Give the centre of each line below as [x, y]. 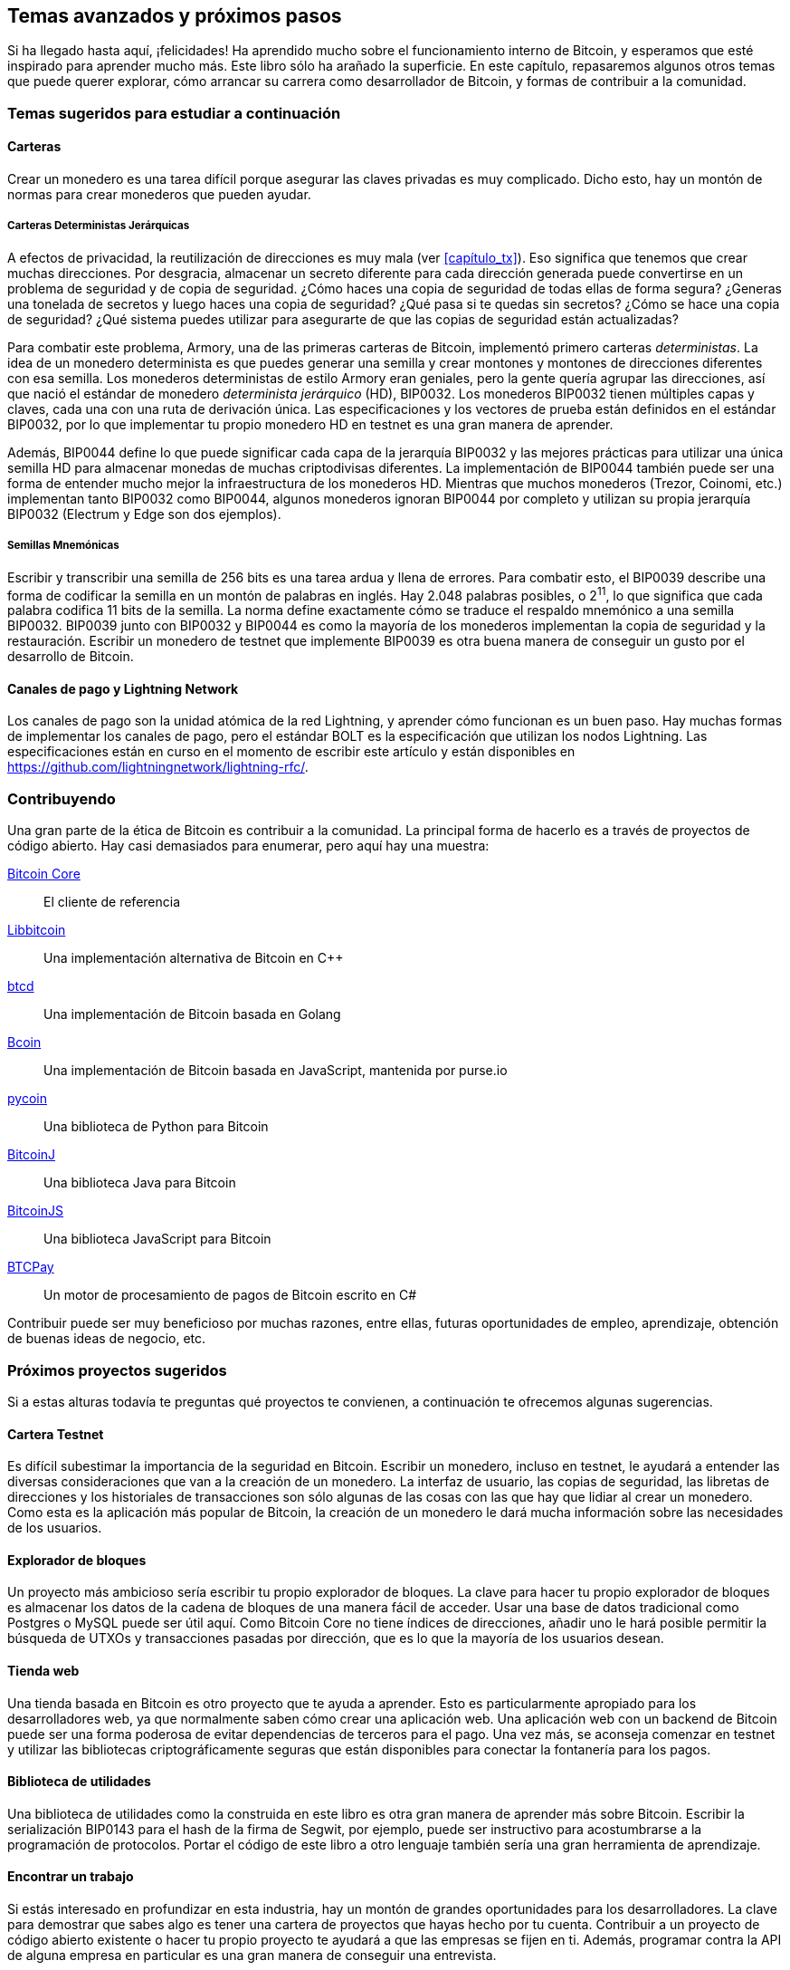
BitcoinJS [36, 1211]
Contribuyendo [62, 798]
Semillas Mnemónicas [63, 546]
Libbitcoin [37, 930]
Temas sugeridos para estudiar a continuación [174, 113]
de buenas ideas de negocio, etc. [107, 1339]
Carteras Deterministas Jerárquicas [99, 226]
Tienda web [43, 1671]
